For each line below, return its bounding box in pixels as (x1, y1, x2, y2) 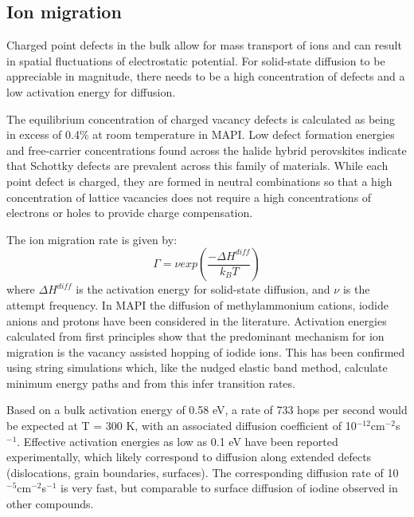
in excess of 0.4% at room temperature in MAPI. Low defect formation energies (6, 126, 395, 143)
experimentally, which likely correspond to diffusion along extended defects (6, 448, 372, 465)
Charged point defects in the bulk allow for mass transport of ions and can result (6, 37, 402, 53)
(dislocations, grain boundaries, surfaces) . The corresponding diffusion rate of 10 (6, 464, 399, 480)
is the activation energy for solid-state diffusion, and (76, 281, 330, 298)
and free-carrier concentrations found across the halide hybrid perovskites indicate (6, 141, 407, 158)
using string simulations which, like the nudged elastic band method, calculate (6, 359, 388, 376)
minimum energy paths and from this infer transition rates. (6, 374, 295, 391)
